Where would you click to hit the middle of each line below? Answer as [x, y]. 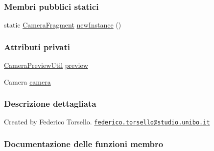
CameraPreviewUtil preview [46, 65]
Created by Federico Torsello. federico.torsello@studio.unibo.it [107, 122]
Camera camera [27, 81]
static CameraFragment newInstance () [63, 25]
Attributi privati [37, 46]
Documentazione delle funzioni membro [84, 144]
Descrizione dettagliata [50, 104]
